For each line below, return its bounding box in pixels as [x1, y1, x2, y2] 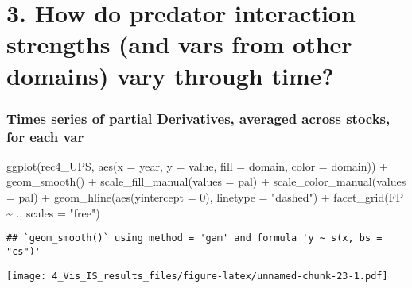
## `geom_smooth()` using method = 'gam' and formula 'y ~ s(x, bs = [6, 232, 383, 244]
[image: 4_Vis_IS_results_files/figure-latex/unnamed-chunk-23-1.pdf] [6, 270, 388, 282]
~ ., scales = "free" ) [6, 204, 100, 221]
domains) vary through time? [6, 59, 334, 91]
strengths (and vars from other [6, 28, 352, 60]
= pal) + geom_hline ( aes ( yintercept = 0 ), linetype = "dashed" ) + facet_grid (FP [6, 189, 404, 205]
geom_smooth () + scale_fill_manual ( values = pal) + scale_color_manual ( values [6, 173, 406, 190]
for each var [6, 126, 84, 146]
